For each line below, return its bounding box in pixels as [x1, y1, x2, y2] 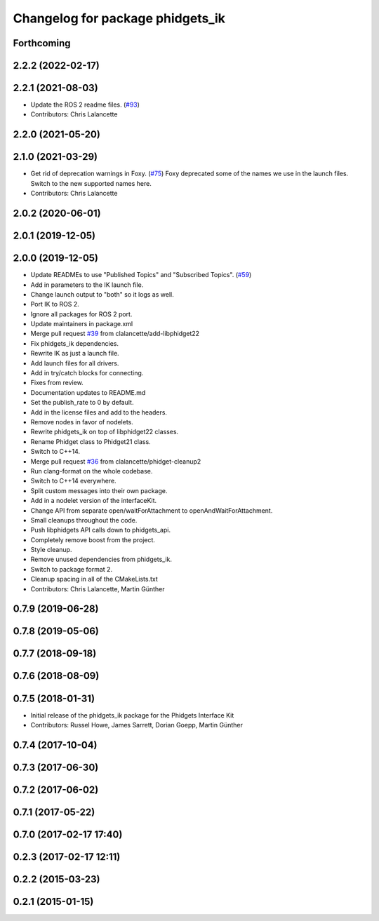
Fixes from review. [30, 379, 84, 387]
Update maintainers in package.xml [30, 320, 133, 328]
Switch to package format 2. [30, 565, 112, 573]
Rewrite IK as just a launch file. [30, 349, 119, 358]
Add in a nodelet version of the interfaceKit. [30, 497, 157, 505]
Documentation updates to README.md [30, 388, 146, 396]
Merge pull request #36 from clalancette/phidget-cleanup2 [30, 457, 201, 466]
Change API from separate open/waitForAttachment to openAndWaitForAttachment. [30, 506, 273, 515]
